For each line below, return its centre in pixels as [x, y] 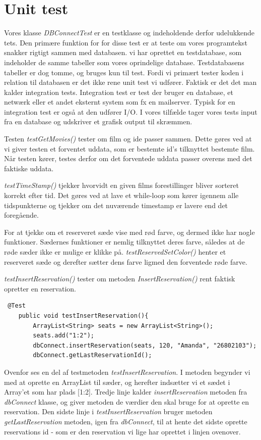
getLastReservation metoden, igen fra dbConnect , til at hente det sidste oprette [126, 421]
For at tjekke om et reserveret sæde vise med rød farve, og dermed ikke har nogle [129, 232]
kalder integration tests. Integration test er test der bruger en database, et [119, 92]
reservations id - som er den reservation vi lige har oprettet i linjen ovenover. [122, 431]
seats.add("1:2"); [63, 336]
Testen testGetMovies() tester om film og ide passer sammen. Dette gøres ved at [128, 139]
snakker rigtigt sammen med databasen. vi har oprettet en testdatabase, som [123, 52]
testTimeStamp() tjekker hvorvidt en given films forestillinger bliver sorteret [121, 185]
